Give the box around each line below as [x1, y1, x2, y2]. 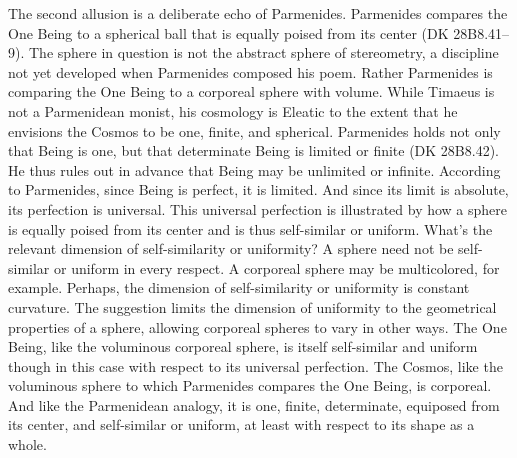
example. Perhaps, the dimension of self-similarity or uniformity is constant [8, 277, 470, 298]
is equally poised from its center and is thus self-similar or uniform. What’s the [8, 218, 493, 239]
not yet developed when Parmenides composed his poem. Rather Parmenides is [8, 61, 493, 82]
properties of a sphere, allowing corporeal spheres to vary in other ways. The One [8, 316, 507, 337]
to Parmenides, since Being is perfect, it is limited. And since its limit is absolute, [8, 179, 509, 200]
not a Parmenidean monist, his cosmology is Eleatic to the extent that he [8, 100, 458, 121]
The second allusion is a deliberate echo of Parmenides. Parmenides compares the [8, 3, 508, 23]
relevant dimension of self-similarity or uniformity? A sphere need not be [8, 238, 454, 259]
